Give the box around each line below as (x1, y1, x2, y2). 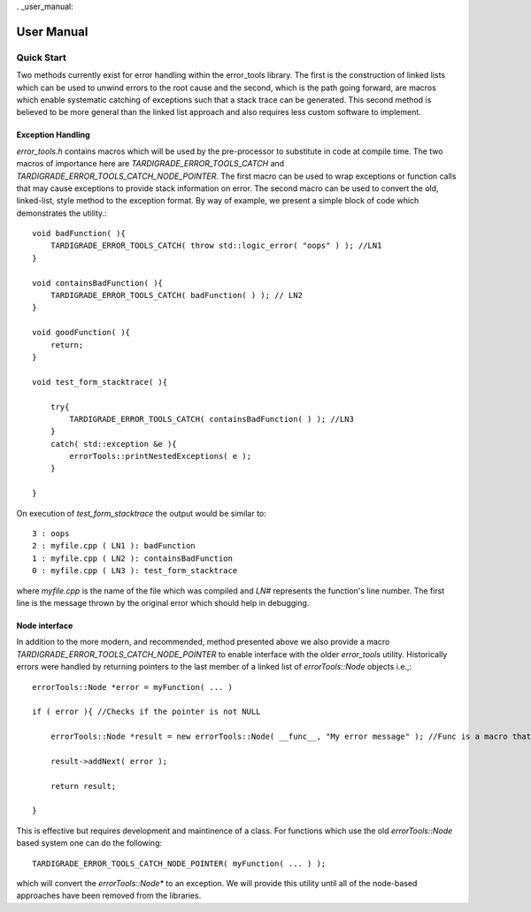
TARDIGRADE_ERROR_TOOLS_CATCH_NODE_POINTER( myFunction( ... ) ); (32, 858, 327, 869)
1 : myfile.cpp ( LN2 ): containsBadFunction (32, 553, 234, 563)
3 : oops (32, 529, 70, 539)
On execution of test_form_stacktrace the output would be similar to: (16, 508, 267, 518)
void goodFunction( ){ (32, 327, 131, 338)
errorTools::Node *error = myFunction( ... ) (32, 682, 234, 692)
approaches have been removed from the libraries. (16, 890, 202, 901)
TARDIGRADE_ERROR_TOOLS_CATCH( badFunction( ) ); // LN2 (50, 290, 303, 301)
